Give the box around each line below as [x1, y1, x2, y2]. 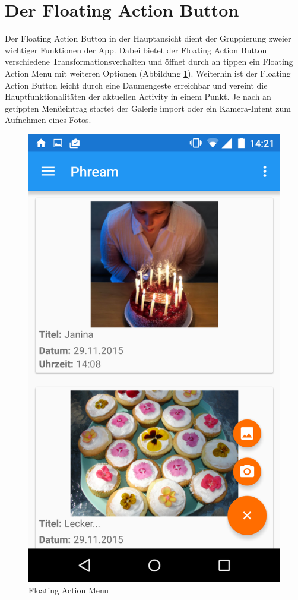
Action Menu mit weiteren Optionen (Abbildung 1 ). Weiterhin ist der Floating [5, 67, 291, 79]
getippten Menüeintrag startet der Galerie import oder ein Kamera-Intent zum [5, 102, 291, 114]
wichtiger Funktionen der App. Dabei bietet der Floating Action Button [5, 43, 267, 56]
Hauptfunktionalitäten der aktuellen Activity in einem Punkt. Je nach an [5, 90, 271, 103]
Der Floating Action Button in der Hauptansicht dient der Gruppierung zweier [5, 32, 291, 45]
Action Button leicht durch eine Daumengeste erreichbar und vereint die [5, 78, 268, 91]
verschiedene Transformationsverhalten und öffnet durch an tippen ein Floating [5, 55, 293, 68]
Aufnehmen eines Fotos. [5, 113, 91, 126]
